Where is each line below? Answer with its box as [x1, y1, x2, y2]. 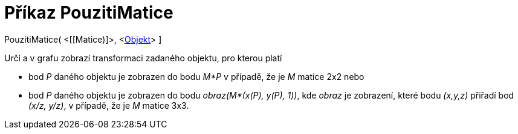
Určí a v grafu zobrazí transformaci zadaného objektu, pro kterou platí [4, 52, 282, 63]
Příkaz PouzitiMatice [4, 2, 173, 23]
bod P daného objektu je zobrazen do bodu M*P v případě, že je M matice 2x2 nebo [28, 71, 364, 82]
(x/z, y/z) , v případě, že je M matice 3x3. [28, 100, 189, 111]
